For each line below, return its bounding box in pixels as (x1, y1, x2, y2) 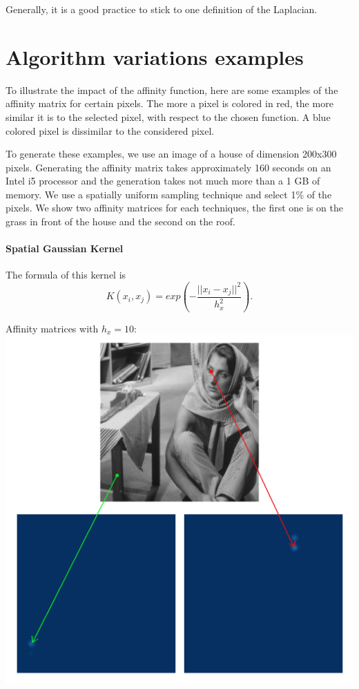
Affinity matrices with (6, 321, 99, 335)
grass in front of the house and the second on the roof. (6, 214, 235, 229)
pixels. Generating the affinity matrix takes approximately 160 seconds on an (6, 160, 331, 174)
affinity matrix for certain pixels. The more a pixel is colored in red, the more (6, 96, 333, 111)
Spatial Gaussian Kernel (6, 241, 124, 256)
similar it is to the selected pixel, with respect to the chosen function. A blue (6, 109, 331, 124)
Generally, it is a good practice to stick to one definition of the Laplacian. (6, 2, 318, 16)
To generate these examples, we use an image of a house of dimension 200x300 (6, 147, 337, 161)
